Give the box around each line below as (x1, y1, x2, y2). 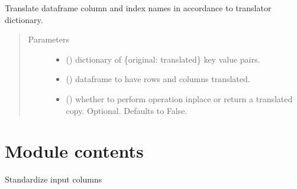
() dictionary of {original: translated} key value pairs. (66, 53, 260, 65)
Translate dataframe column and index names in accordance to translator (5, 2, 272, 14)
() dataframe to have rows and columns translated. (66, 73, 250, 85)
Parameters (28, 33, 69, 45)
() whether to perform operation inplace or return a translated (66, 92, 293, 105)
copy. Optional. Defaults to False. (66, 104, 188, 116)
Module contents (5, 139, 144, 163)
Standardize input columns (5, 173, 102, 185)
